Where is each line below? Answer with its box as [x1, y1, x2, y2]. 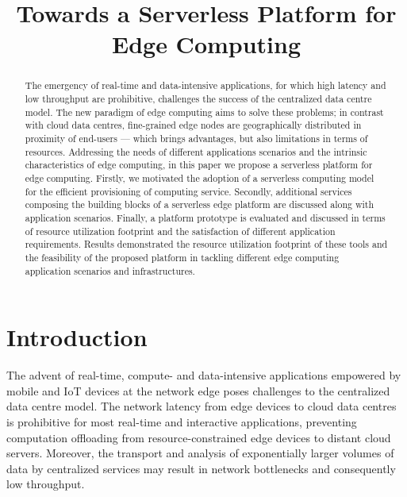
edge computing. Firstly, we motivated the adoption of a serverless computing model [25, 171, 374, 184]
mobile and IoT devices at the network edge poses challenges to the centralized [6, 382, 390, 399]
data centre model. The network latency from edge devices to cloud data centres [6, 398, 397, 414]
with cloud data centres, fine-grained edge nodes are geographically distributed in [25, 118, 362, 132]
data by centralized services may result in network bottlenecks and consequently [6, 460, 396, 476]
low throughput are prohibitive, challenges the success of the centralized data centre [25, 92, 372, 106]
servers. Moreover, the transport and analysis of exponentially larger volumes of [6, 445, 394, 461]
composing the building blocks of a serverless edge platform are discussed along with [25, 198, 374, 211]
